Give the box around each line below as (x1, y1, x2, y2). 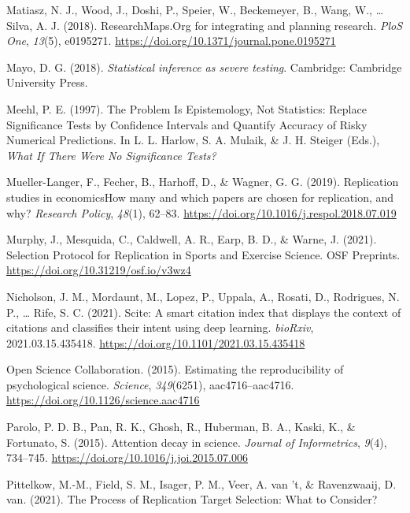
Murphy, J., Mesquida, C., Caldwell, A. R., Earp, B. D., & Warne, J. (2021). (6, 231, 377, 247)
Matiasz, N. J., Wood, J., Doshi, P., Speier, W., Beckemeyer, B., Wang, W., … (6, 2, 384, 17)
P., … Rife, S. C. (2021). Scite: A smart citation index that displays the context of (6, 303, 401, 320)
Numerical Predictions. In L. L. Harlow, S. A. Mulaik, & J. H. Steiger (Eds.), (6, 132, 380, 148)
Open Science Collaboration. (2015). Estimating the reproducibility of (6, 361, 344, 377)
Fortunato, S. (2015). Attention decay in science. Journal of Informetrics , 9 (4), (6, 433, 387, 450)
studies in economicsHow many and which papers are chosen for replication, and (6, 188, 394, 205)
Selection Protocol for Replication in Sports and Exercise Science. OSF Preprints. (6, 246, 401, 262)
